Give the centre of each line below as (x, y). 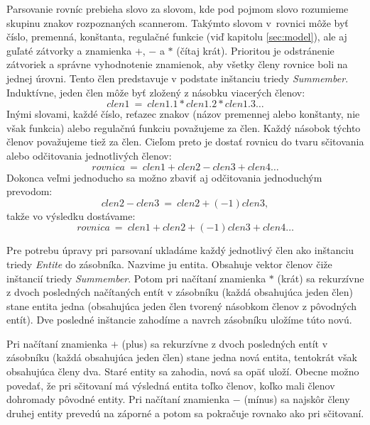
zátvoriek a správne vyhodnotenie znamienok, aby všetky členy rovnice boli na (177, 64)
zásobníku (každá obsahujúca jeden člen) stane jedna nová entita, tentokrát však (182, 357)
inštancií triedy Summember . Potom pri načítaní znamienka (136, 278)
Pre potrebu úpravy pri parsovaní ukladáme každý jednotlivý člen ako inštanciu (180, 250)
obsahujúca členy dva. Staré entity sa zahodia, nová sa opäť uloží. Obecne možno (183, 371)
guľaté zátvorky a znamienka (69, 50)
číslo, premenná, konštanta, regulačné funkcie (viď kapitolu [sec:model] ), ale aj (177, 37)
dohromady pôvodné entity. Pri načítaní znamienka (118, 399)
